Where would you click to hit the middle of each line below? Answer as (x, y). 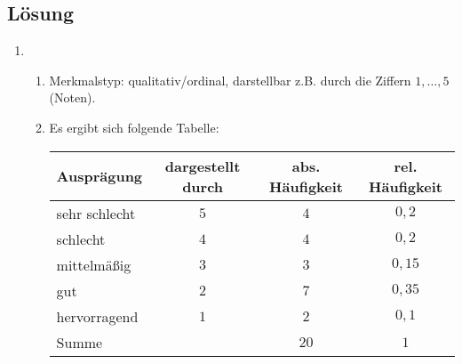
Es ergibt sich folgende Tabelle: (134, 127)
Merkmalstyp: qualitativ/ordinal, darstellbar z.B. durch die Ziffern (230, 80)
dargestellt (203, 166)
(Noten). (72, 97)
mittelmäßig (94, 264)
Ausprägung (100, 176)
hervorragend (97, 316)
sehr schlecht (96, 213)
